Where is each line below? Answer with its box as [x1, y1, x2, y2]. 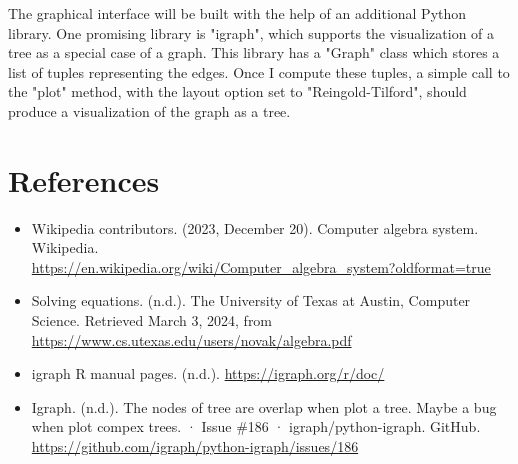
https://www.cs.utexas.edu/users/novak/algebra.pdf [31, 329, 352, 350]
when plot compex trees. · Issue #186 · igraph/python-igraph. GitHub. [31, 416, 481, 437]
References [8, 159, 160, 200]
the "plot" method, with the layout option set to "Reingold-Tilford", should [8, 81, 467, 102]
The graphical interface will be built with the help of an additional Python [8, 3, 467, 23]
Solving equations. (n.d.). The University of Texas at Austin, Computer [31, 290, 471, 311]
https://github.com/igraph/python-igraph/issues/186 [31, 436, 359, 457]
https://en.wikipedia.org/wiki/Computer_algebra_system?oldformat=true [31, 256, 491, 277]
